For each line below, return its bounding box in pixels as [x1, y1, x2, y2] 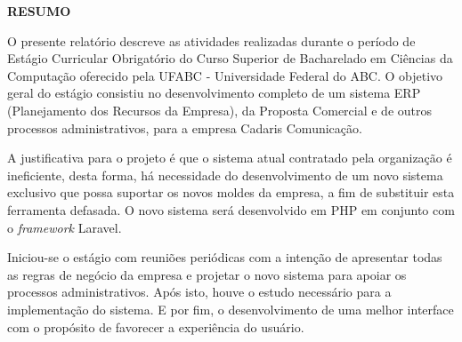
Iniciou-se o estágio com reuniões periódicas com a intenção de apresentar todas [7, 248, 442, 266]
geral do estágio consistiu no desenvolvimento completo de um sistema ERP [7, 84, 421, 102]
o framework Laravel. [7, 218, 122, 236]
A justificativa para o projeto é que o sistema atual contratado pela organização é [7, 148, 452, 167]
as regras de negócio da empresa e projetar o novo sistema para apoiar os [7, 265, 407, 283]
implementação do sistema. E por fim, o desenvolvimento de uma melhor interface [7, 299, 454, 318]
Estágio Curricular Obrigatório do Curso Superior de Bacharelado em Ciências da [7, 49, 453, 68]
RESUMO [7, 2, 71, 20]
